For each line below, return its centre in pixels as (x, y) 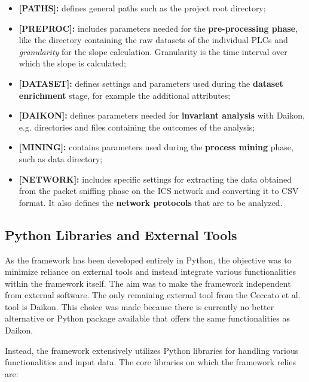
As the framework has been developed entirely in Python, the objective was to (148, 260)
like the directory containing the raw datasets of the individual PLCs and (153, 40)
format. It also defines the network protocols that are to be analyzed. (151, 202)
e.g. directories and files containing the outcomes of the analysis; (137, 127)
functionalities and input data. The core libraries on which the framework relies (150, 362)
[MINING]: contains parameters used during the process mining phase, (156, 147)
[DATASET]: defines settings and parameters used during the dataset (151, 83)
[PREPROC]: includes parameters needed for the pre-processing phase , (158, 28)
